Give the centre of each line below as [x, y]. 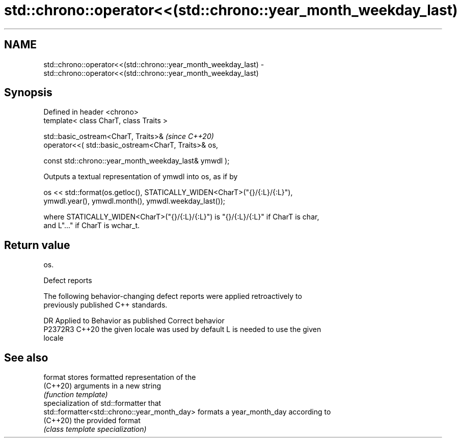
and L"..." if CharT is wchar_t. [92, 226]
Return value [37, 245]
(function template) [76, 395]
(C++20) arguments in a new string [102, 386]
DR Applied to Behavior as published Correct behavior [134, 321]
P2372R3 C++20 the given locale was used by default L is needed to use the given [182, 329]
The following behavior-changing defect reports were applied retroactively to [173, 296]
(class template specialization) [95, 429]
